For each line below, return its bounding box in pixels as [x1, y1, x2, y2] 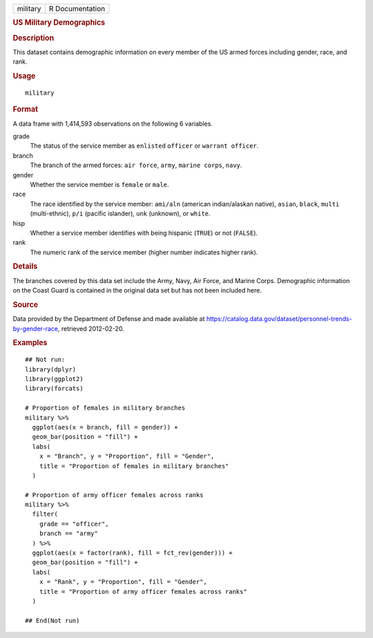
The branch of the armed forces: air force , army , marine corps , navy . [30, 161, 242, 169]
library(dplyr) [25, 365, 77, 373]
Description [12, 33, 55, 43]
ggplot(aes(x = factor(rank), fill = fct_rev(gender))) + [32, 549, 233, 557]
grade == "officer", [39, 520, 109, 528]
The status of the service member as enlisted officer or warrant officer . [30, 142, 259, 150]
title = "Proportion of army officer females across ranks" [39, 588, 248, 595]
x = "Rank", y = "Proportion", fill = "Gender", [39, 578, 207, 586]
